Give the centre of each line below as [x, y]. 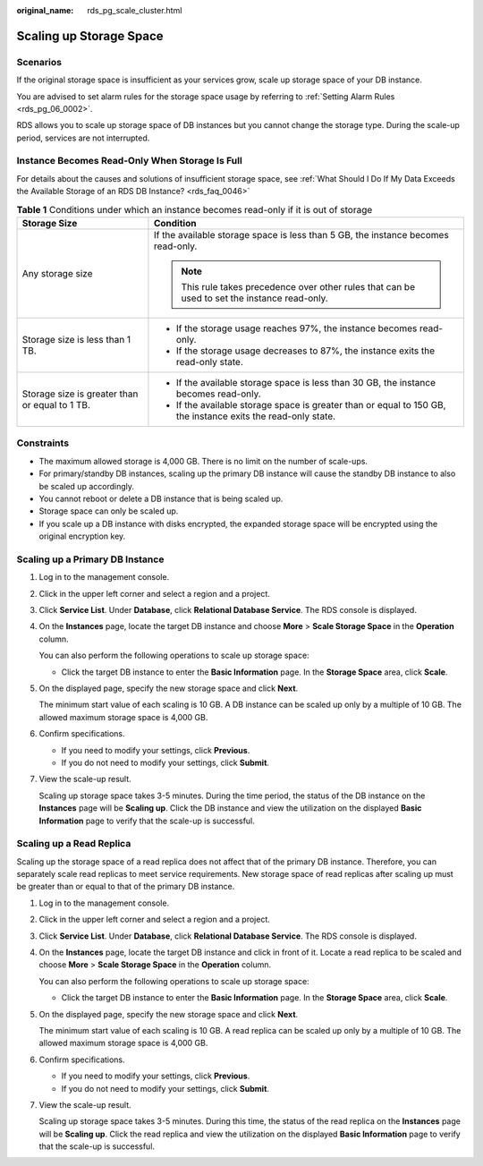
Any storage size [57, 274]
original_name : [45, 10]
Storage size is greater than [80, 394]
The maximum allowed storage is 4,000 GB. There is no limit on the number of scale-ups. [203, 461]
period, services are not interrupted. [83, 138]
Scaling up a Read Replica [74, 844]
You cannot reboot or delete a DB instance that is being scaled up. [161, 498]
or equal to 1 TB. [56, 405]
